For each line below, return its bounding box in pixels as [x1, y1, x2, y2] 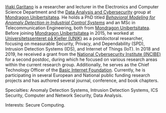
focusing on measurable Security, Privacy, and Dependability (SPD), [5, 41, 145, 47]
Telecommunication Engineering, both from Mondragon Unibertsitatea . [5, 25, 151, 31]
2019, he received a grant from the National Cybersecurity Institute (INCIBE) [5, 51, 161, 57]
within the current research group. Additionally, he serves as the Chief [5, 62, 150, 67]
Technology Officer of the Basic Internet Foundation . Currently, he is [5, 67, 146, 73]
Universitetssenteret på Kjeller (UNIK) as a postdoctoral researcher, [5, 36, 144, 41]
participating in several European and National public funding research [5, 72, 151, 78]
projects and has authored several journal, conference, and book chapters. [5, 78, 159, 83]
